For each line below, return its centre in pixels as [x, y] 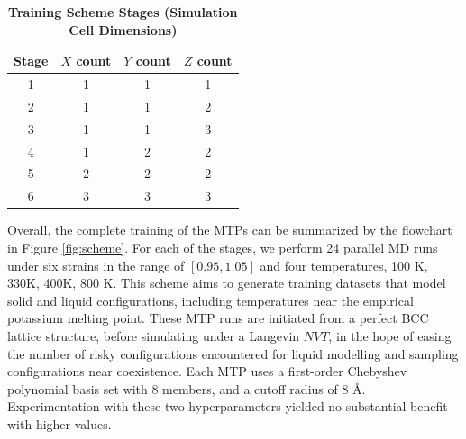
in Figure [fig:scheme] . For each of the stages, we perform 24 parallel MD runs [223, 247]
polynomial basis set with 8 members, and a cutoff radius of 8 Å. [187, 388]
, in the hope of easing [390, 335]
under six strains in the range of [96, 265]
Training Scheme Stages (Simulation [123, 12]
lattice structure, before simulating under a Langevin [154, 335]
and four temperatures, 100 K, [344, 265]
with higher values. [59, 423]
